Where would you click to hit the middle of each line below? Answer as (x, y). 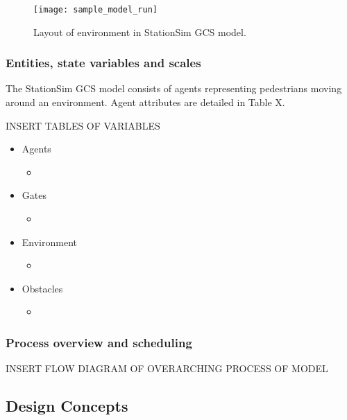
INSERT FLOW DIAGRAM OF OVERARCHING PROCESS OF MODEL (167, 368)
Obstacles (42, 288)
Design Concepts (67, 406)
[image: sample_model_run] (95, 10)
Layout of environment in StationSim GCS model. (140, 32)
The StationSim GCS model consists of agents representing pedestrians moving (174, 88)
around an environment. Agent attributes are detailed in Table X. (145, 102)
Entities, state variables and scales (103, 63)
